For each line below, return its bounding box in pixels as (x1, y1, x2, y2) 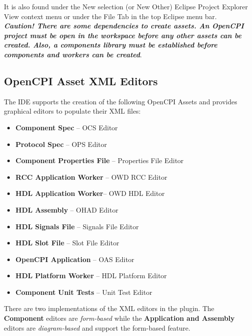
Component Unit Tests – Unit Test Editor (15, 287, 152, 297)
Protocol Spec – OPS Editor (15, 139, 107, 149)
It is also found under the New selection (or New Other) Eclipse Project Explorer (4, 1, 248, 11)
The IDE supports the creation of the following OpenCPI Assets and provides (4, 96, 237, 106)
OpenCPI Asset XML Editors (4, 73, 158, 88)
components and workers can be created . (4, 49, 142, 59)
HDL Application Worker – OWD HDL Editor (15, 188, 165, 198)
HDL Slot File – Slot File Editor (15, 238, 119, 248)
